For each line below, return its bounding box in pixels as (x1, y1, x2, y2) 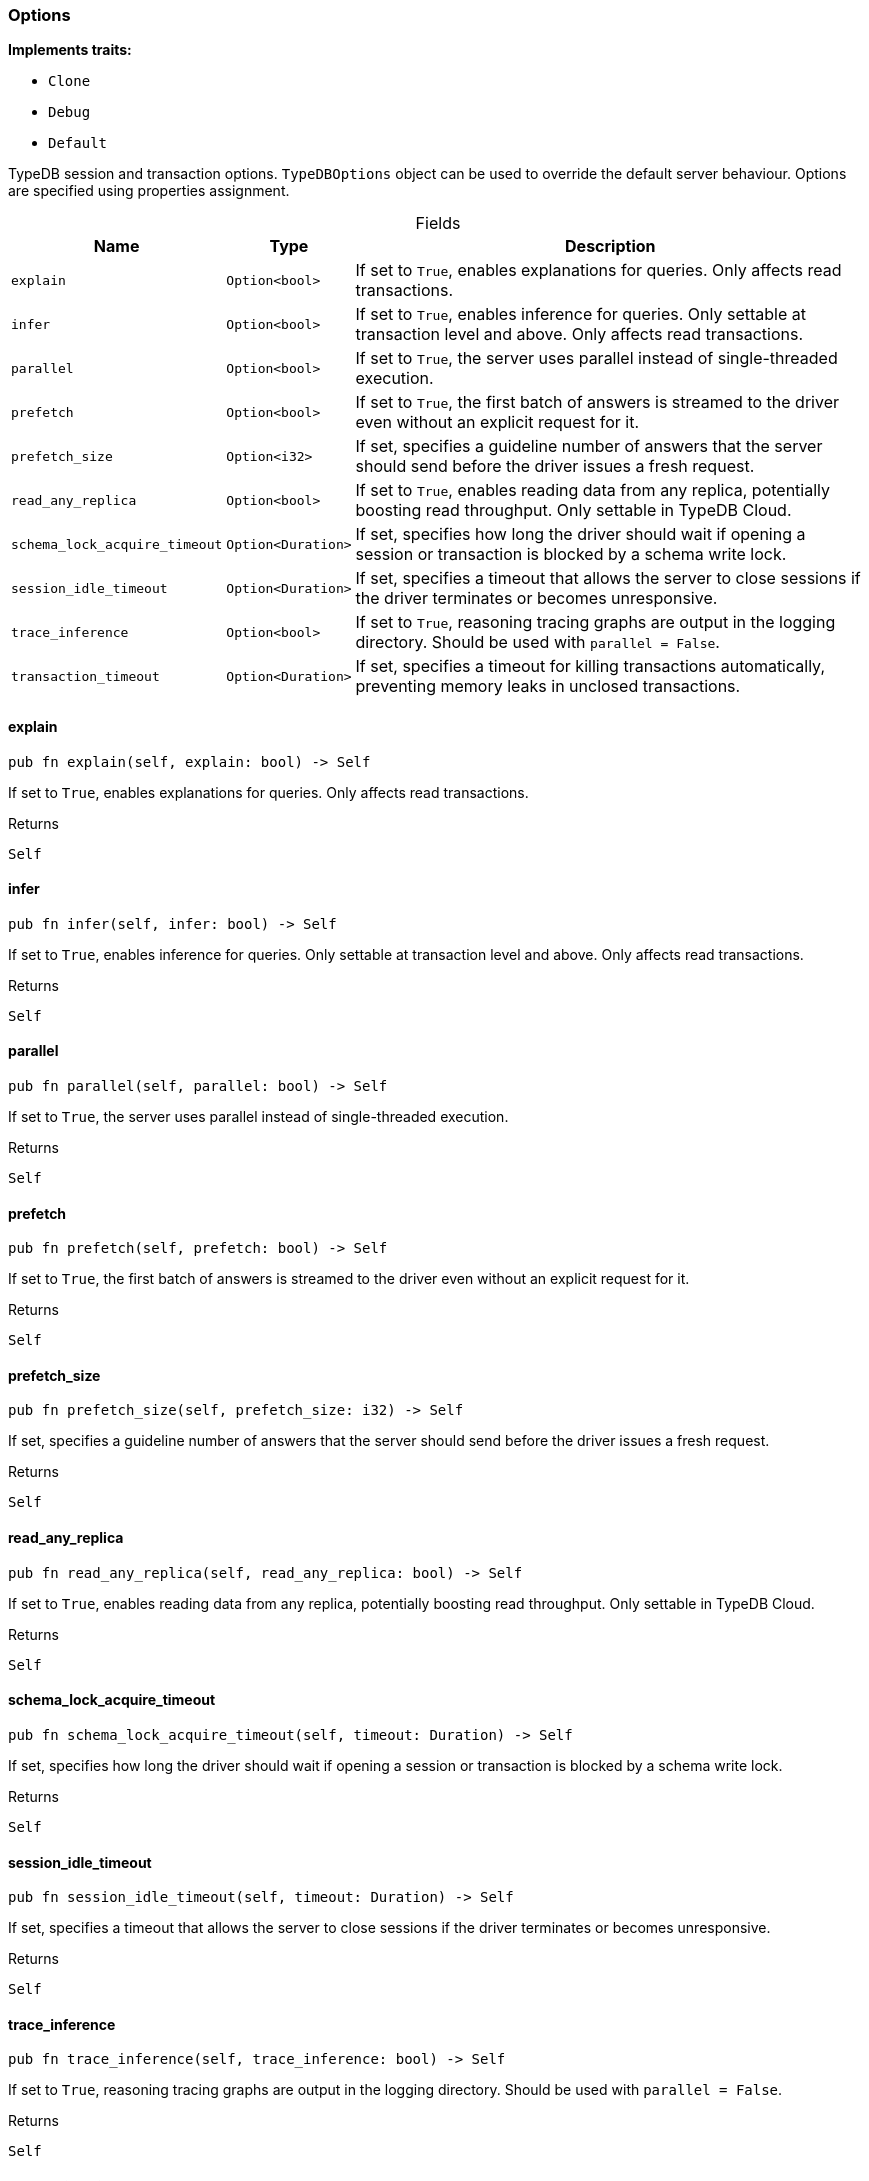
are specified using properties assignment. (8, 182, 290, 200)
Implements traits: (8, 41, 132, 59)
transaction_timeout (11, 668, 160, 684)
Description (565, 236, 656, 257)
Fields (415, 213, 461, 234)
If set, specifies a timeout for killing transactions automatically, (355, 656, 825, 677)
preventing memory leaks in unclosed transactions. (355, 676, 741, 697)
